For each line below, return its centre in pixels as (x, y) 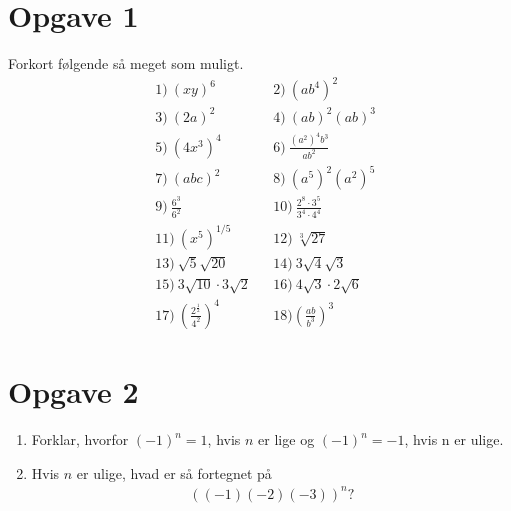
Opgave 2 (73, 391)
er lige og (286, 439)
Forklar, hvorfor (80, 439)
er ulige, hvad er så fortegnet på (174, 472)
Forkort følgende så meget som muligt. (126, 63)
